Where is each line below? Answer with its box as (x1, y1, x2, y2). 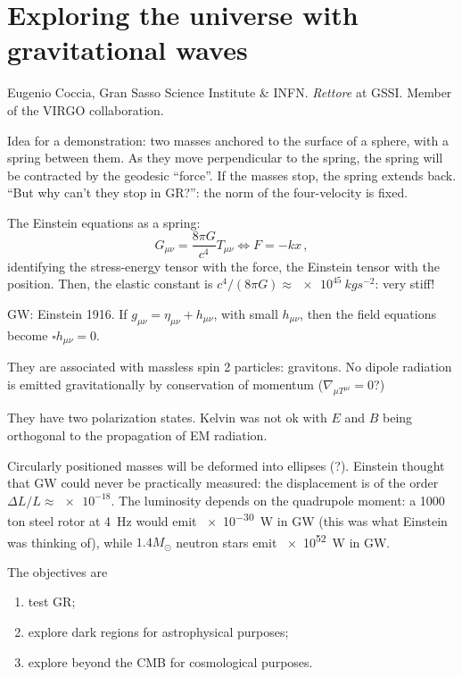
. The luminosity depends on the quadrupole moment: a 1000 (111, 490, 445, 509)
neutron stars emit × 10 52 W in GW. (176, 530, 391, 551)
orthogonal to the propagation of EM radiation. (7, 425, 268, 444)
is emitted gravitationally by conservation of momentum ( (7, 374, 324, 393)
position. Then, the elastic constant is (7, 274, 213, 293)
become (7, 325, 48, 344)
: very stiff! (375, 274, 435, 293)
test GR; (28, 592, 76, 611)
